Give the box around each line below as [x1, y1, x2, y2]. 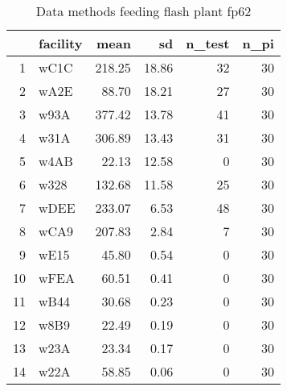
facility [39, 34, 83, 52]
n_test [186, 34, 230, 52]
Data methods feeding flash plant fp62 [35, 2, 252, 20]
